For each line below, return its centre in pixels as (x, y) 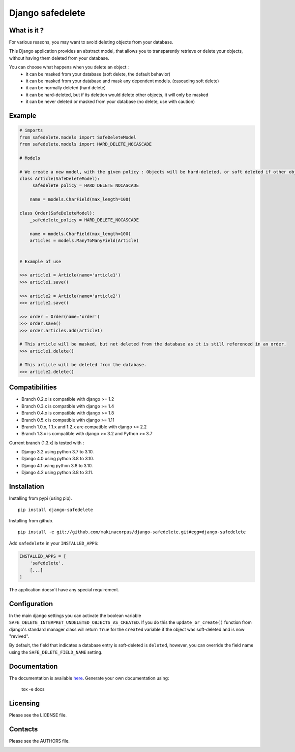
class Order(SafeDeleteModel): (57, 213)
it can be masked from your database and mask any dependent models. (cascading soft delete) (122, 81)
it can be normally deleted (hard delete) (66, 88)
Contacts (24, 729)
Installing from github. (31, 520)
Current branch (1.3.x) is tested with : (47, 443)
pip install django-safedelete (56, 510)
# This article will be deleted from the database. (83, 365)
